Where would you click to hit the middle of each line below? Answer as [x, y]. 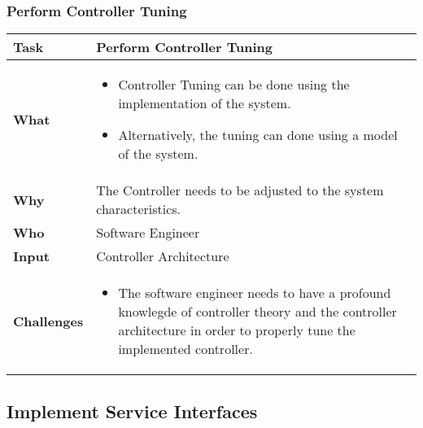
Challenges [48, 321]
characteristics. [139, 209]
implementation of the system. [205, 103]
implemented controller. [185, 349]
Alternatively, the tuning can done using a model [258, 135]
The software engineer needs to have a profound [255, 293]
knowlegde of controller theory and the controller [257, 312]
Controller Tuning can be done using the [234, 85]
